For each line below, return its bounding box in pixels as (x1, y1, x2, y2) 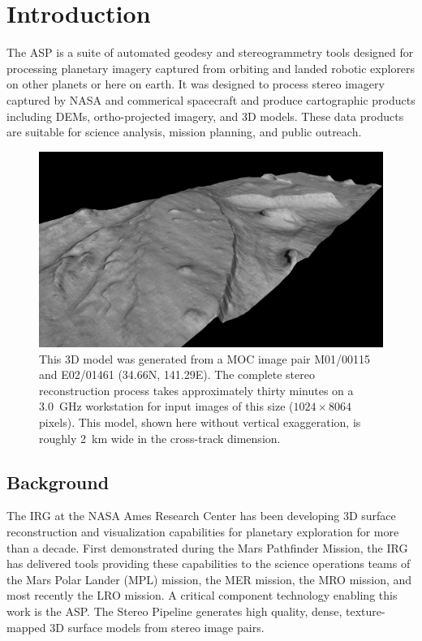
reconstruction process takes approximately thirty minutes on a (39, 381, 354, 398)
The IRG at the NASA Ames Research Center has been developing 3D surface (6, 507, 396, 524)
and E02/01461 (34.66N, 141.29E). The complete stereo (39, 366, 315, 383)
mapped (6, 618, 46, 635)
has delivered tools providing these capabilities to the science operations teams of (6, 555, 411, 572)
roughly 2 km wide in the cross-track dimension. (39, 429, 281, 446)
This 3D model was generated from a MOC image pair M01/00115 (39, 350, 371, 367)
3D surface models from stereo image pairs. (50, 618, 265, 635)
